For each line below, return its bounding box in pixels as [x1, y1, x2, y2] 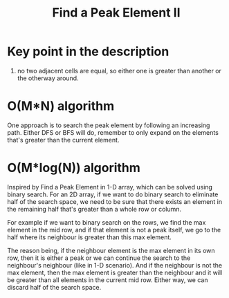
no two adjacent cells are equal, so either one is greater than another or [17, 66, 221, 75]
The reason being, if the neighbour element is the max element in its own [7, 246, 216, 254]
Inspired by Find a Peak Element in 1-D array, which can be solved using [7, 183, 213, 191]
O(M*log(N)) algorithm [7, 160, 140, 176]
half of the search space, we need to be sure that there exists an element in [7, 197, 223, 205]
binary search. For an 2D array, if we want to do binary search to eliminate [7, 190, 219, 198]
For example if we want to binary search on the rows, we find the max [7, 218, 206, 226]
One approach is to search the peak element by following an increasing [7, 121, 210, 129]
